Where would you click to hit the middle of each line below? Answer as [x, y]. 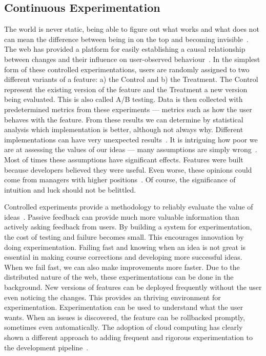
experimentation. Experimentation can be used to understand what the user [124, 307]
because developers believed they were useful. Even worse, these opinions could [128, 169]
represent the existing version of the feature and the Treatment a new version [126, 89]
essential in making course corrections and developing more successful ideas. [123, 257]
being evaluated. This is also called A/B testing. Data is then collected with [124, 99]
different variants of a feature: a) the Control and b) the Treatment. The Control [131, 79]
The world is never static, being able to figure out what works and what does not [132, 29]
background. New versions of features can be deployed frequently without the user [133, 287]
